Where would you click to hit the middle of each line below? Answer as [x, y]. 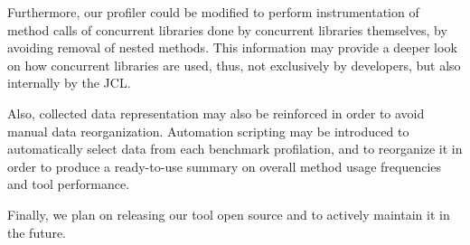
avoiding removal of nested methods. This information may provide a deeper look [232, 47]
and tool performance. [69, 184]
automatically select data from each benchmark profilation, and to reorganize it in [235, 149]
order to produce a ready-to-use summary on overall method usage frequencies [225, 166]
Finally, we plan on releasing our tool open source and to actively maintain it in [229, 214]
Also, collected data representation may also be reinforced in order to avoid [216, 113]
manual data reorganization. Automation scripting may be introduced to [208, 131]
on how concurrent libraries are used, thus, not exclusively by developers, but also [234, 65]
